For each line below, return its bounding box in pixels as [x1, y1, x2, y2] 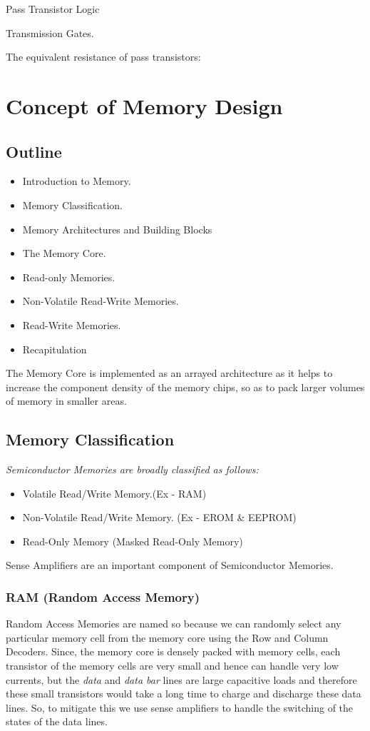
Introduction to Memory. [22, 173, 131, 188]
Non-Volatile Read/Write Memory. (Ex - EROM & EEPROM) [22, 510, 297, 525]
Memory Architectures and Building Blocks [22, 221, 212, 236]
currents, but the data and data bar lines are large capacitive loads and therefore [6, 672, 357, 687]
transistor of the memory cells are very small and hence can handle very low [6, 658, 339, 673]
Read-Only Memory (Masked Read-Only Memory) [22, 533, 243, 548]
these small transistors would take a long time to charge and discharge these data [6, 686, 361, 701]
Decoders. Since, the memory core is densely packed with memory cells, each [6, 644, 341, 659]
